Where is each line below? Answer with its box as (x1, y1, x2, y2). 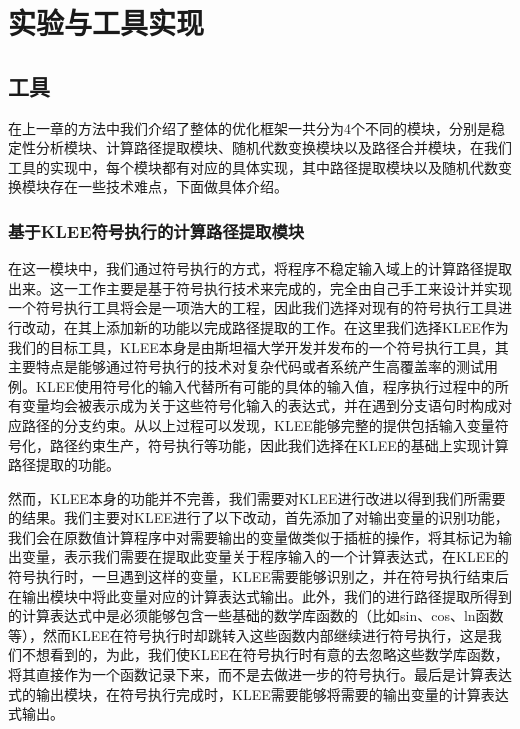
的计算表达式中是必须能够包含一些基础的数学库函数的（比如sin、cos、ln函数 (8, 605, 504, 626)
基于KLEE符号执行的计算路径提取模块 (8, 218, 305, 243)
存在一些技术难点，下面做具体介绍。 (49, 176, 288, 197)
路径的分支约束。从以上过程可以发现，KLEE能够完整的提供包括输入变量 (21, 414, 495, 435)
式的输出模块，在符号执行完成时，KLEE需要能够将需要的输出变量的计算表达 (8, 683, 509, 704)
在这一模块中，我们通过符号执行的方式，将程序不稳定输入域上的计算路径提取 (8, 258, 512, 279)
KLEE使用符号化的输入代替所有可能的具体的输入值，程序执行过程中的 (35, 375, 495, 396)
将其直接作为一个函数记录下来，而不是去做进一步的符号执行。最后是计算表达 (8, 664, 512, 685)
